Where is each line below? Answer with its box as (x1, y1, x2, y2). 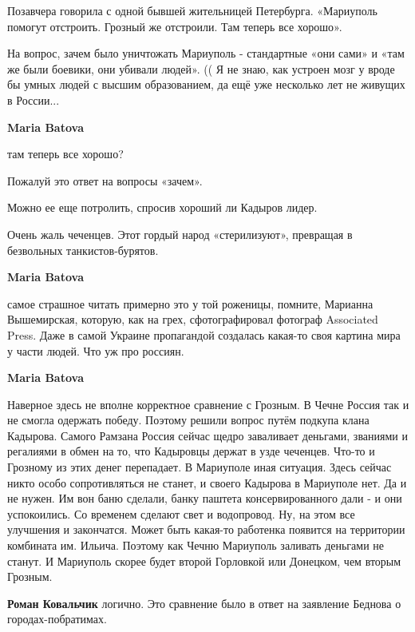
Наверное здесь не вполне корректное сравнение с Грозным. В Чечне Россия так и (7, 395, 409, 412)
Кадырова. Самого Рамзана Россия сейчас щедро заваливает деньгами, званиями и (7, 427, 408, 443)
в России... (7, 91, 60, 108)
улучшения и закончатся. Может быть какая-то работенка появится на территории (7, 521, 405, 538)
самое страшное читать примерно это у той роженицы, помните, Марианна (7, 295, 373, 312)
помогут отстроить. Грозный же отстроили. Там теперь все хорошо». (7, 18, 342, 34)
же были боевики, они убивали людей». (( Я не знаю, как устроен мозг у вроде (7, 60, 395, 77)
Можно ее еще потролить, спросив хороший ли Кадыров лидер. (7, 199, 318, 216)
